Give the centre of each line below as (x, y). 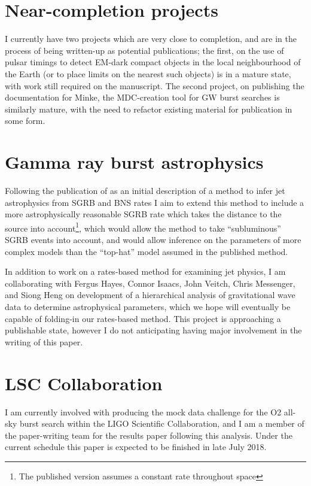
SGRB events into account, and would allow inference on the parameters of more (153, 240)
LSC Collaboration (84, 383)
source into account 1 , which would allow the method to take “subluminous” (143, 227)
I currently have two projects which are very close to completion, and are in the (151, 39)
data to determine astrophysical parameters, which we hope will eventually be (148, 306)
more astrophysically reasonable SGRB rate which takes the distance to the (143, 214)
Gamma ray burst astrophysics (134, 162)
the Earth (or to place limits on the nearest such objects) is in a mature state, (148, 73)
